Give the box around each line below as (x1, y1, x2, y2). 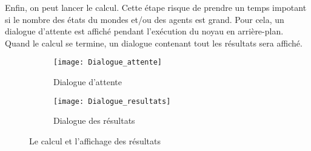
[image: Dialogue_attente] (53, 58, 162, 67)
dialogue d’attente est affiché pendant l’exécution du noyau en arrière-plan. (5, 25, 284, 37)
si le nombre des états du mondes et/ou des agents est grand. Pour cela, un (5, 13, 284, 25)
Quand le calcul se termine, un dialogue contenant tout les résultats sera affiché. (5, 36, 303, 49)
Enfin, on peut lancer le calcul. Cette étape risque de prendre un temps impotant (5, 1, 307, 13)
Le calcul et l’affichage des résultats (29, 134, 161, 147)
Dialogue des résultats (53, 114, 135, 127)
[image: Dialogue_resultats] (53, 97, 171, 106)
